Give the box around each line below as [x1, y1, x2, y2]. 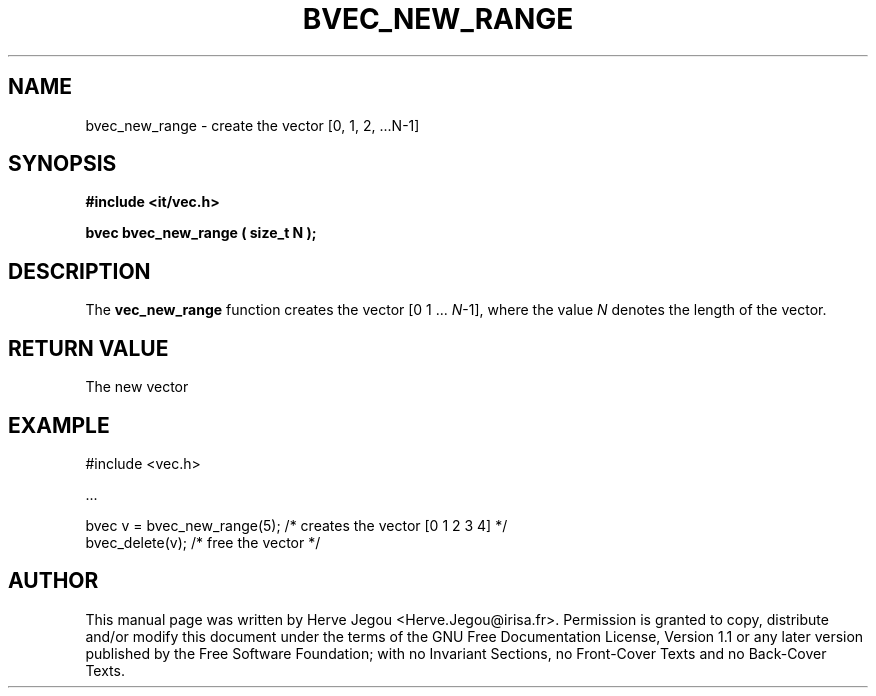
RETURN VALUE [8, 335, 169, 361]
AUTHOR [8, 568, 99, 594]
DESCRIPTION [8, 258, 151, 284]
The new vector [85, 378, 189, 396]
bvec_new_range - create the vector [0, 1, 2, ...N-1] [85, 116, 420, 134]
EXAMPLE [8, 412, 110, 438]
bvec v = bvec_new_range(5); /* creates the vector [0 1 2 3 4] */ [85, 516, 508, 534]
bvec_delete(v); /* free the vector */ [85, 533, 321, 551]
